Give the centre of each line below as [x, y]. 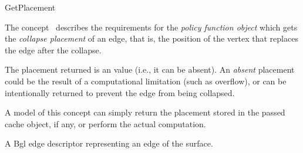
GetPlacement [30, 7]
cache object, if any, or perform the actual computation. [105, 123]
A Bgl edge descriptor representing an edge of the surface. [109, 143]
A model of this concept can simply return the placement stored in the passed [145, 112]
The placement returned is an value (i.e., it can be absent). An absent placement [150, 69]
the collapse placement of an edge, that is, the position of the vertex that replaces [151, 38]
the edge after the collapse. [53, 50]
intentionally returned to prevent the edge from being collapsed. [120, 92]
